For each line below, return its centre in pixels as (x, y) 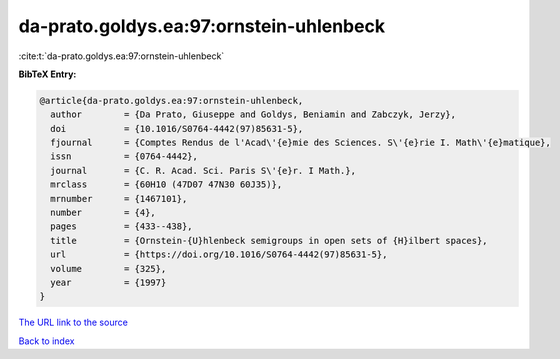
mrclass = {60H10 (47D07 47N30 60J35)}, (166, 184)
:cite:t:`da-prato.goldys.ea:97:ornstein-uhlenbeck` (121, 56)
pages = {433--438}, (122, 226)
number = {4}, (103, 213)
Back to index (46, 341)
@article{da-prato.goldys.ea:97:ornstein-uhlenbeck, (171, 100)
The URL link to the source (73, 322)
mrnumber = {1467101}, (119, 198)
